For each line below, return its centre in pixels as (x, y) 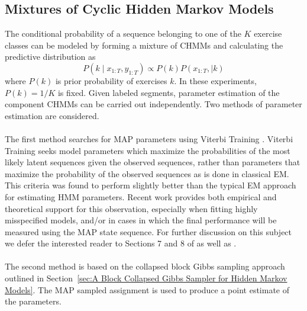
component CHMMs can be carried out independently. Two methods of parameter (153, 104)
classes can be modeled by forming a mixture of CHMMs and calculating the (144, 45)
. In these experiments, (215, 80)
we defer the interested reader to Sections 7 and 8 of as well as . (121, 243)
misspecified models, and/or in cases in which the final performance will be (141, 220)
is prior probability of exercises (111, 80)
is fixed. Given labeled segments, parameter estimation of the (169, 92)
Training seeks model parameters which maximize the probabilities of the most (148, 150)
